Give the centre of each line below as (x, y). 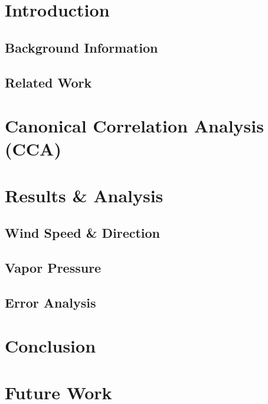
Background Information (81, 47)
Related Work (48, 82)
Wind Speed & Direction (83, 233)
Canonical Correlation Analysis (134, 126)
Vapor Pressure (53, 268)
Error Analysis (50, 302)
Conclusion (50, 346)
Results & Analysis (84, 195)
